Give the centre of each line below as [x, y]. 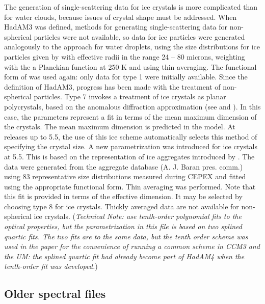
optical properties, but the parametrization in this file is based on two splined [123, 226]
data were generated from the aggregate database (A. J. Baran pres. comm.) [124, 166]
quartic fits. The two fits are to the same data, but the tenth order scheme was [126, 236]
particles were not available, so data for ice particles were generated [139, 36]
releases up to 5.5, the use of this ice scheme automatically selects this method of [131, 136]
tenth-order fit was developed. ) [51, 266]
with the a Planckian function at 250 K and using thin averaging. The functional [130, 66]
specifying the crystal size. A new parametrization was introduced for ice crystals [131, 146]
